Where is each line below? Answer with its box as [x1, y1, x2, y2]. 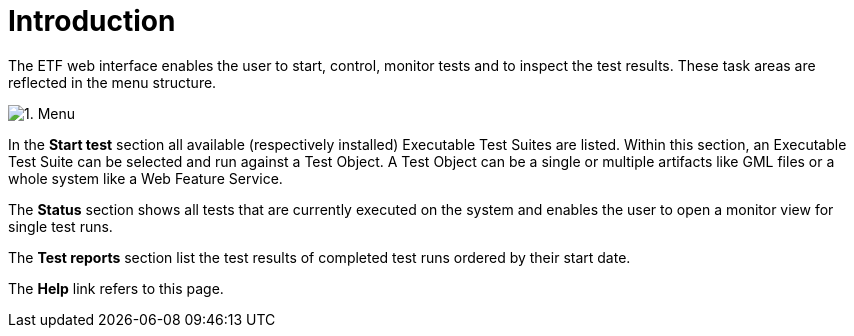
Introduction [8, 4, 176, 38]
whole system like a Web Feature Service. [8, 169, 283, 187]
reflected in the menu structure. [8, 73, 217, 91]
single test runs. [8, 217, 113, 235]
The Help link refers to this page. [8, 279, 224, 297]
